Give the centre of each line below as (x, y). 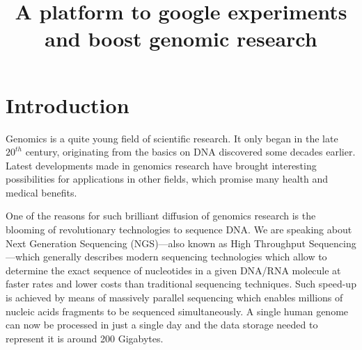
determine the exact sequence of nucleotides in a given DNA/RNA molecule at (173, 270)
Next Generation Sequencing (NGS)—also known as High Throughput (156, 243)
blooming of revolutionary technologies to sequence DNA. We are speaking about (179, 230)
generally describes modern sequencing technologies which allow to (185, 257)
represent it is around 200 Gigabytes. (85, 338)
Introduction (68, 105)
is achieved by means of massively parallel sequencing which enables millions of (174, 298)
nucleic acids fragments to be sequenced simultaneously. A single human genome (177, 311)
